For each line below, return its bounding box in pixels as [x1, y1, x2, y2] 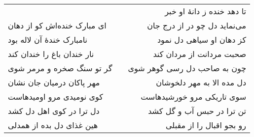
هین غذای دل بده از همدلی [8, 119, 98, 131]
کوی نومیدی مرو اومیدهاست [8, 91, 103, 102]
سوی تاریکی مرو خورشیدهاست [141, 91, 247, 102]
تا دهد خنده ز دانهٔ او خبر [165, 5, 247, 17]
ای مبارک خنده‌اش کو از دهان [8, 20, 107, 31]
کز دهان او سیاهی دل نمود [157, 34, 247, 45]
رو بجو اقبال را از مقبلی [166, 119, 247, 131]
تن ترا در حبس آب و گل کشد [148, 105, 247, 116]
